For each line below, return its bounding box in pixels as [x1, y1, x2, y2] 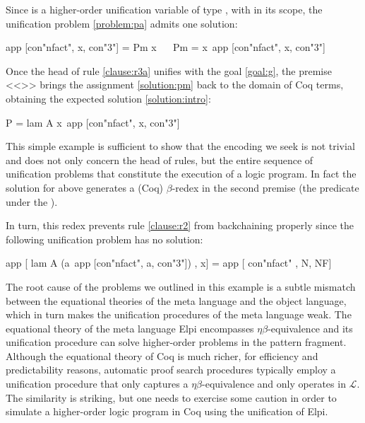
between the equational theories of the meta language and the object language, [6, 293, 347, 308]
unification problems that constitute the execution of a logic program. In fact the [6, 166, 357, 181]
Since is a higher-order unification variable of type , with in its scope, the [6, 2, 323, 16]
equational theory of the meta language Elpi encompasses [6, 320, 254, 335]
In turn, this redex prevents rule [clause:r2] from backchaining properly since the [6, 218, 354, 233]
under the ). [6, 194, 58, 209]
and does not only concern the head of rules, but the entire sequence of [6, 152, 313, 167]
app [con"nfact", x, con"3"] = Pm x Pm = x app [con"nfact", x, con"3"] [6, 40, 325, 54]
